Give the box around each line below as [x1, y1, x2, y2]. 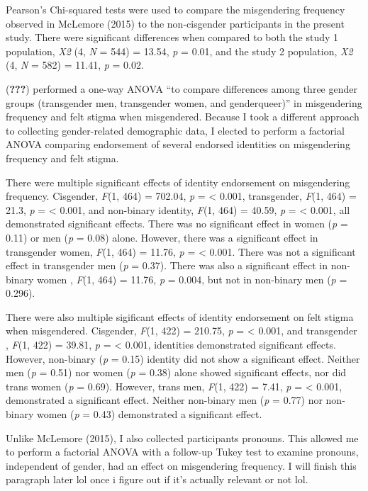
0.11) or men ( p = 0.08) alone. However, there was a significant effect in [6, 230, 318, 244]
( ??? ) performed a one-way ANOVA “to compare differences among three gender [6, 81, 357, 96]
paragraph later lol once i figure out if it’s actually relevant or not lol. [6, 472, 308, 487]
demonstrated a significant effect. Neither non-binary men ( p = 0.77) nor [6, 393, 323, 407]
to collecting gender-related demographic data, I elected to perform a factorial [6, 123, 345, 137]
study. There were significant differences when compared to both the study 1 [6, 30, 339, 45]
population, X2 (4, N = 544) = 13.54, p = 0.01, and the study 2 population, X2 [6, 43, 353, 58]
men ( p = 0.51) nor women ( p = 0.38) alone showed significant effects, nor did [6, 365, 347, 380]
